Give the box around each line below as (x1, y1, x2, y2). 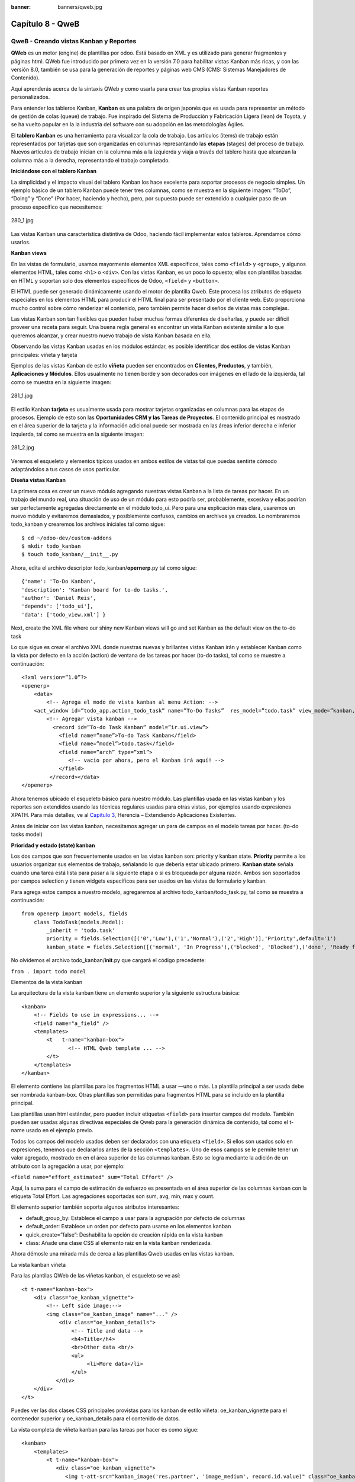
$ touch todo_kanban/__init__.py (21, 551, 118, 558)
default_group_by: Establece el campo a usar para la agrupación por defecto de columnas (25, 1214, 246, 1221)
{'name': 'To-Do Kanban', (21, 578, 97, 585)
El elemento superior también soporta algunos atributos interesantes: (11, 1203, 180, 1210)
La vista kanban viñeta (11, 1261, 66, 1268)
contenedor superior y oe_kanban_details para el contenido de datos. (11, 1415, 180, 1422)
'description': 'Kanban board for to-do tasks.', (21, 586, 169, 593)
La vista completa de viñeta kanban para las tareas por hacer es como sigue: (11, 1426, 199, 1433)
